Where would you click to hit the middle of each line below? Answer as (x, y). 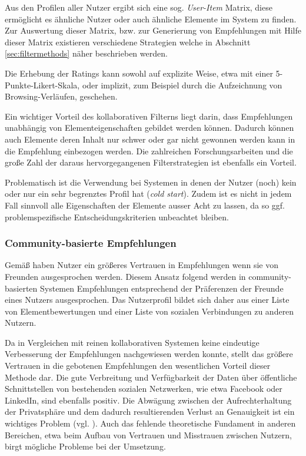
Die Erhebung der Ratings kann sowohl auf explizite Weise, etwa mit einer (139, 73)
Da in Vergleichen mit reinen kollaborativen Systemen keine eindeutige (132, 342)
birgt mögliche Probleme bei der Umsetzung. (85, 446)
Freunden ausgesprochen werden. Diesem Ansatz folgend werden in (125, 276)
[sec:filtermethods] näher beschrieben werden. (86, 53)
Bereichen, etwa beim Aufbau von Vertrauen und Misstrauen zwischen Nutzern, (148, 434)
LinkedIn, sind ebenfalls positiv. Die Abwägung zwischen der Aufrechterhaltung (148, 400)
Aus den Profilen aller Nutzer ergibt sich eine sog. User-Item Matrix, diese (139, 7)
